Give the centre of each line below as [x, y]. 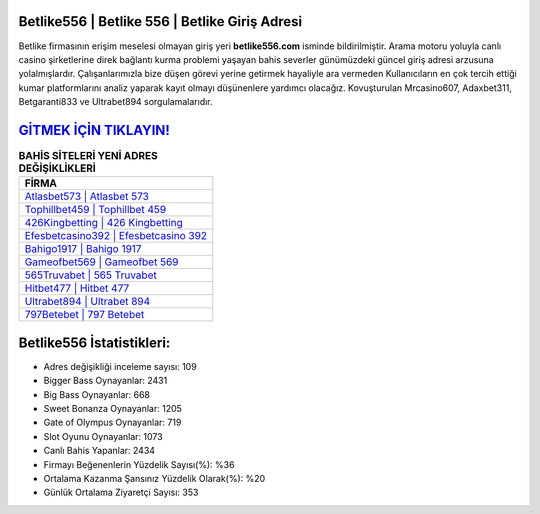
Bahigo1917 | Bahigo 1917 [83, 249]
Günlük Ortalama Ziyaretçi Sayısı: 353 [121, 492]
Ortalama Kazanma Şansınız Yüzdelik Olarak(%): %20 [154, 478]
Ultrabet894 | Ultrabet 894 [87, 302]
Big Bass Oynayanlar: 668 [96, 394]
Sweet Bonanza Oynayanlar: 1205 [112, 409]
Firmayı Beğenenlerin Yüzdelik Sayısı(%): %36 [139, 464]
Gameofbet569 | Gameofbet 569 [101, 262]
